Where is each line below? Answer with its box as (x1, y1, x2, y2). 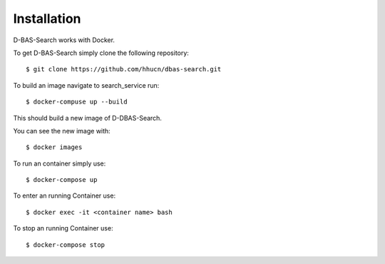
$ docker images (26, 143, 83, 151)
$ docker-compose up (26, 176, 98, 184)
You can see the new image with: (13, 126, 111, 135)
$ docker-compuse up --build (26, 98, 128, 106)
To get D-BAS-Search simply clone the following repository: (13, 49, 189, 57)
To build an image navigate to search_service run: (13, 81, 160, 89)
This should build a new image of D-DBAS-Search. (13, 113, 162, 122)
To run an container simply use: (13, 159, 106, 168)
